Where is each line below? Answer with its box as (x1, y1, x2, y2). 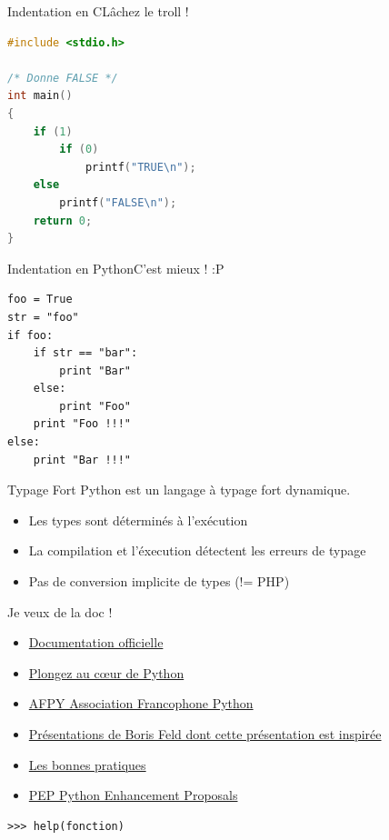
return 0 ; (33, 214, 93, 227)
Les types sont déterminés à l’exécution (28, 510, 248, 529)
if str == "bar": (33, 346, 138, 360)
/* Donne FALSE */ (7, 71, 118, 85)
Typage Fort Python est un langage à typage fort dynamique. (7, 480, 351, 499)
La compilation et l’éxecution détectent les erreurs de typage (28, 541, 366, 560)
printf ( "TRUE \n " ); (85, 160, 196, 174)
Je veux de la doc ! (7, 602, 113, 621)
